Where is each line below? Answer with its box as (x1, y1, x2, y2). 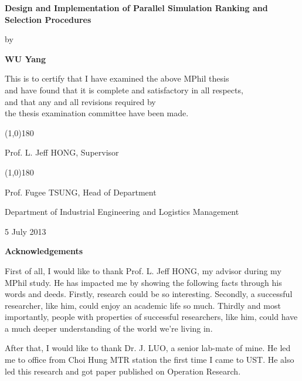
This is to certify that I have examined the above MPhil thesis (5, 72, 229, 85)
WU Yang (5, 52, 46, 65)
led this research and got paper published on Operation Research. (5, 365, 241, 377)
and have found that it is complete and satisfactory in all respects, (5, 83, 243, 96)
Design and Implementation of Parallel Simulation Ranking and (5, 2, 268, 14)
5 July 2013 (5, 225, 46, 237)
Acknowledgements (5, 245, 83, 257)
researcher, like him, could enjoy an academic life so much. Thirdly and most (5, 299, 281, 311)
